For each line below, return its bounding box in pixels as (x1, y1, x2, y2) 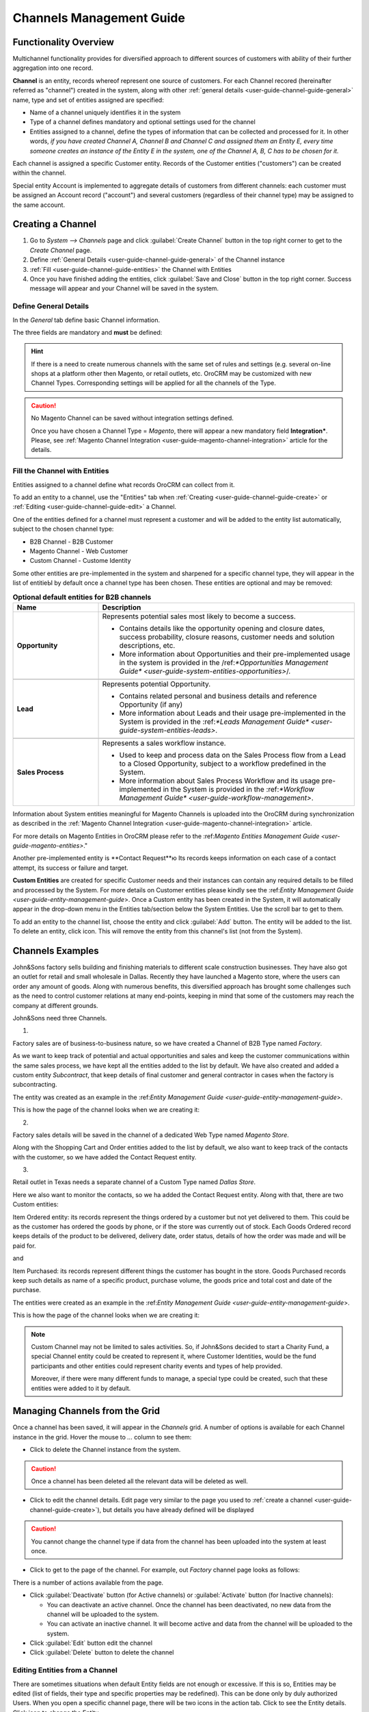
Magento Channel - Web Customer (29, 546, 128, 555)
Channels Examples (12, 945, 99, 957)
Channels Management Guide (12, 10, 186, 25)
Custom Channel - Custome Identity (29, 557, 131, 565)
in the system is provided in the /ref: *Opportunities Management (119, 657, 329, 667)
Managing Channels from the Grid (12, 1405, 161, 1417)
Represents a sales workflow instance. (102, 738, 226, 748)
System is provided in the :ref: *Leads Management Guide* (119, 716, 310, 726)
